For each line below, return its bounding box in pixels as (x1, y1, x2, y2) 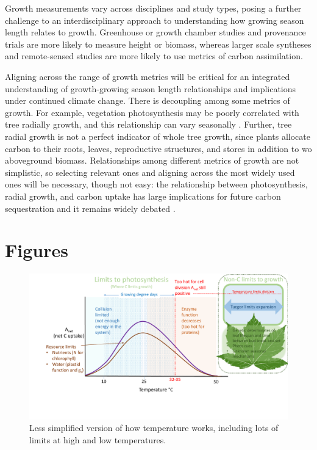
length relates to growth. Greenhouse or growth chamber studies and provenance (5, 26, 306, 38)
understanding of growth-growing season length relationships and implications (5, 82, 296, 95)
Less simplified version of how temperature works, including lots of (29, 421, 279, 434)
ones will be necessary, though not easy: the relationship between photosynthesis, (5, 178, 308, 191)
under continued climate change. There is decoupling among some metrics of (5, 94, 290, 107)
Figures (5, 238, 68, 263)
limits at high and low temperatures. (29, 433, 166, 446)
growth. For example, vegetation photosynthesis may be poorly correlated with (5, 106, 299, 118)
